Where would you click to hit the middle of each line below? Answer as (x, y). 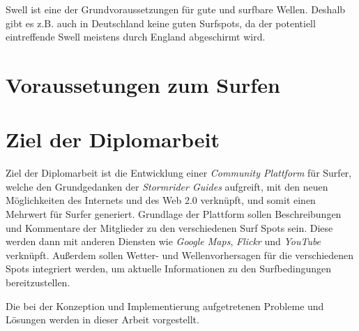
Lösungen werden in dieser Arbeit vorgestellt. (102, 319)
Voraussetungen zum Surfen (143, 84)
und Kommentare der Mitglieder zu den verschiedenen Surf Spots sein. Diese (169, 227)
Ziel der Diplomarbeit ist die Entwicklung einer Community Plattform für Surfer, (179, 173)
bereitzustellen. (38, 282)
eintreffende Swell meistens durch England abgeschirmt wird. (136, 37)
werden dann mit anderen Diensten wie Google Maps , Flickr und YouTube (163, 241)
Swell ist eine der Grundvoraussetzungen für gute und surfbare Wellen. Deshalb (176, 9)
